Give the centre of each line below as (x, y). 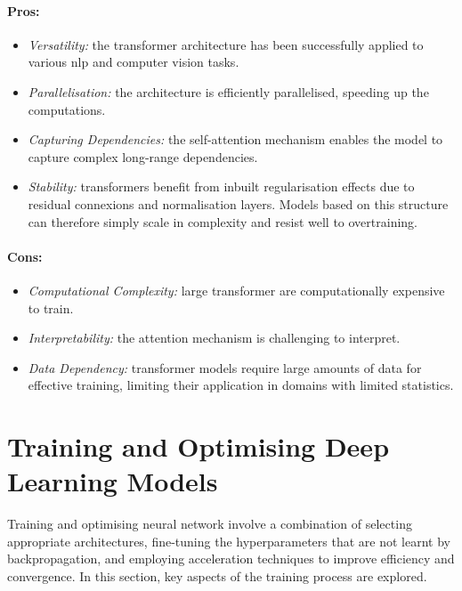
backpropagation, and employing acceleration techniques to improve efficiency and (231, 559)
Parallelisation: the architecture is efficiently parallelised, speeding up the (228, 91)
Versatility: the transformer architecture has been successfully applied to (226, 44)
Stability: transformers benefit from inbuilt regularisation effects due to (221, 186)
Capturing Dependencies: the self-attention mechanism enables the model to (235, 139)
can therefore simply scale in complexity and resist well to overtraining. (223, 221)
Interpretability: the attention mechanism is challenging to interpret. (214, 338)
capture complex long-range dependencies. (143, 156)
